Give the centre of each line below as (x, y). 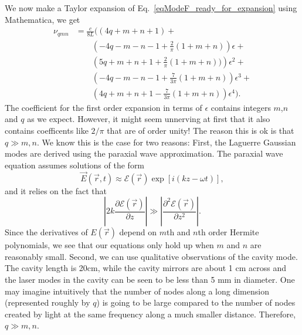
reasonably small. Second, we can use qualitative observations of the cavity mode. (151, 256)
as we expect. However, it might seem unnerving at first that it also (149, 119)
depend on (138, 232)
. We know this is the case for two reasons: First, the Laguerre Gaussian (166, 142)
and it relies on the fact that (56, 190)
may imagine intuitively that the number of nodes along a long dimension (137, 291)
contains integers (241, 107)
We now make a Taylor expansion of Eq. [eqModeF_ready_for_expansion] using (151, 8)
